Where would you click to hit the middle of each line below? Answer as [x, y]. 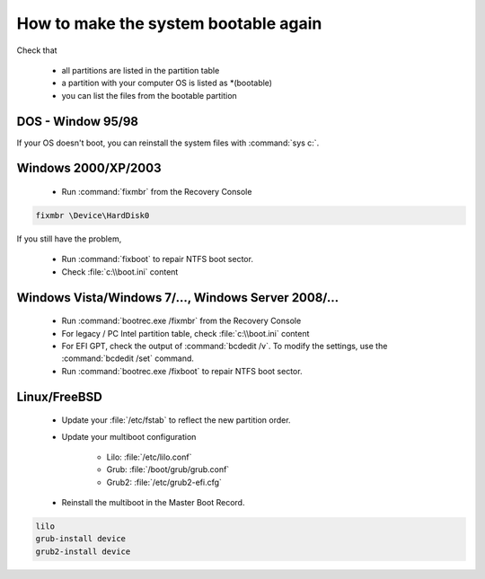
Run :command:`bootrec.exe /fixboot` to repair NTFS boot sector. [182, 371]
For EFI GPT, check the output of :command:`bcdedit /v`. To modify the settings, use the [225, 346]
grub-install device [80, 539]
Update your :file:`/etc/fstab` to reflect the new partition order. [176, 420]
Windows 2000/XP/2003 [89, 168]
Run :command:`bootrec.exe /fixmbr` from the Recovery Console [181, 321]
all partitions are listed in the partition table [141, 70]
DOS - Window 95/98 [78, 121]
